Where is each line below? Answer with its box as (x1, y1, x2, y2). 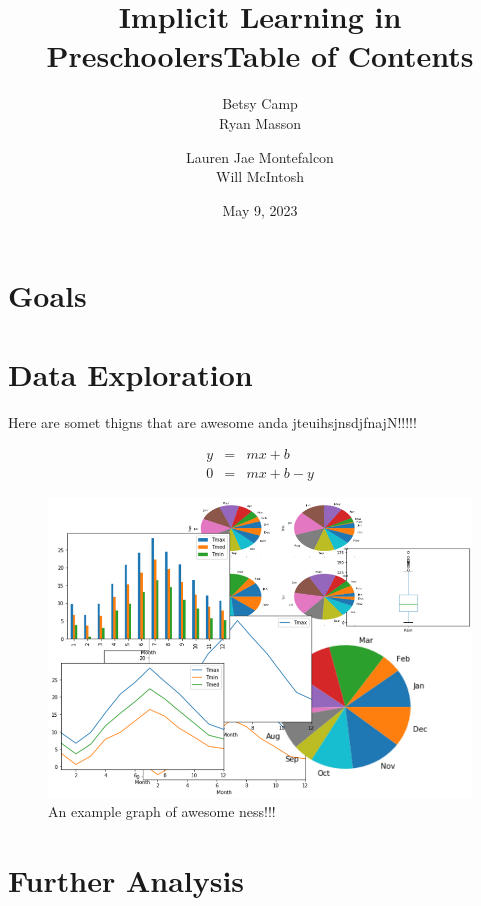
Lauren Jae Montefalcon (186, 146, 334, 167)
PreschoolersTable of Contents (46, 35, 474, 76)
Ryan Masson (218, 112, 301, 133)
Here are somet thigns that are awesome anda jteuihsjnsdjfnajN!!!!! (8, 411, 417, 432)
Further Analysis (8, 860, 245, 901)
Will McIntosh (216, 166, 304, 187)
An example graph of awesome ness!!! (48, 801, 276, 822)
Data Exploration (8, 353, 253, 394)
